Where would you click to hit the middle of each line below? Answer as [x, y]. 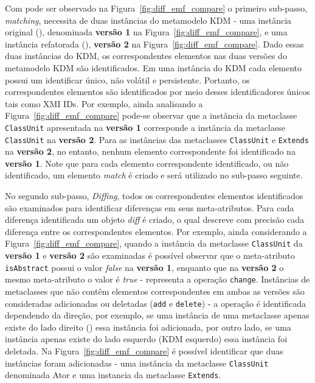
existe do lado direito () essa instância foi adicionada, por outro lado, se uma [148, 327]
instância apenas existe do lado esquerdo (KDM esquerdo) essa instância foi [146, 339]
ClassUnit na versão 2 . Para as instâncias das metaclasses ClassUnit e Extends [157, 139]
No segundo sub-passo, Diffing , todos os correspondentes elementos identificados [154, 196]
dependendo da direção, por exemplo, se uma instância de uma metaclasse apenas [157, 315]
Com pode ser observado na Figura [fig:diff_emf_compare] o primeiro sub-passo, [156, 8]
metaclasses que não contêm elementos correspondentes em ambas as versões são [155, 291]
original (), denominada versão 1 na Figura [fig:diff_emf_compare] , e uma [146, 32]
